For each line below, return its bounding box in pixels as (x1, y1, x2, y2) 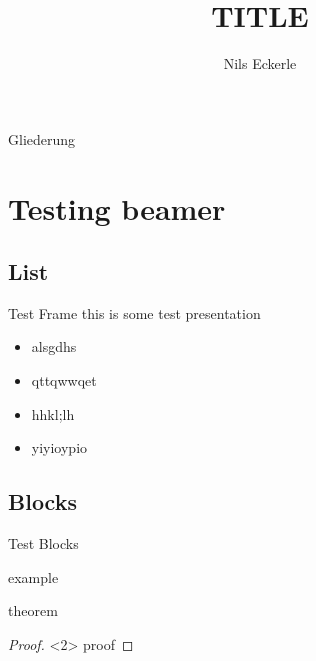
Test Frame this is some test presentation (8, 302, 261, 323)
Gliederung (8, 128, 76, 149)
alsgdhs (31, 336, 77, 357)
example (8, 566, 59, 587)
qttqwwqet (31, 370, 97, 391)
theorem (8, 600, 58, 621)
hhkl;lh (31, 403, 75, 424)
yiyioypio (31, 437, 88, 458)
